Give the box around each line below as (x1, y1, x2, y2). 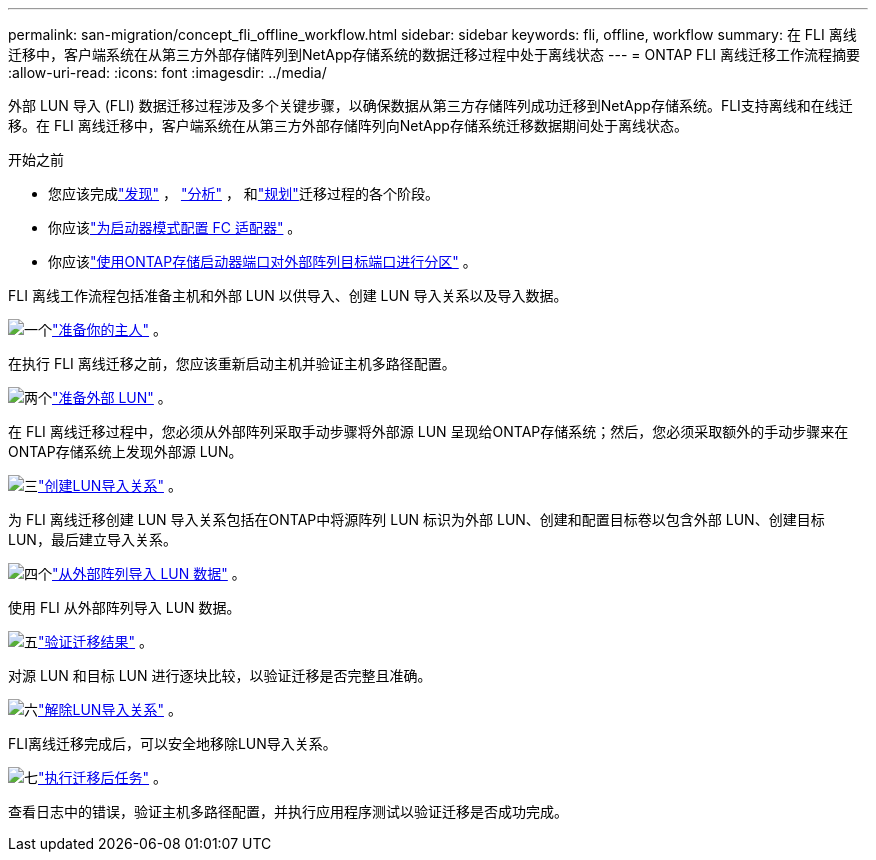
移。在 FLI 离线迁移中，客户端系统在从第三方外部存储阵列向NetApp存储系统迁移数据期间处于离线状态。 (8, 117, 688, 134)
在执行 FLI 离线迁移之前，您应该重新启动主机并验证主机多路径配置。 (8, 355, 456, 372)
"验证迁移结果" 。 (38, 633, 153, 650)
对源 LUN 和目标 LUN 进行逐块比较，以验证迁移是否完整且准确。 (8, 667, 432, 684)
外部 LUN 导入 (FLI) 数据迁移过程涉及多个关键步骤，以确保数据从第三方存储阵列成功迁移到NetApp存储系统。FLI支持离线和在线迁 (8, 97, 853, 114)
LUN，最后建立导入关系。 (8, 531, 177, 548)
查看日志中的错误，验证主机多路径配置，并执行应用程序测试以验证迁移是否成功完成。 (8, 803, 568, 820)
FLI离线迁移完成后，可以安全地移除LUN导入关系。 (8, 735, 337, 752)
